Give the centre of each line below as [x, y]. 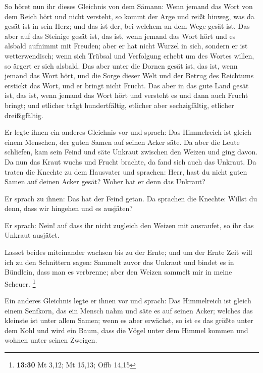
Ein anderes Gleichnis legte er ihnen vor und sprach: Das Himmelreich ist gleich [128, 301]
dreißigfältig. [24, 115]
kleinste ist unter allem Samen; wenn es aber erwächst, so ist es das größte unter [129, 320]
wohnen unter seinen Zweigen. [51, 340]
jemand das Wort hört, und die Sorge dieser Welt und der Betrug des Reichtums [129, 75]
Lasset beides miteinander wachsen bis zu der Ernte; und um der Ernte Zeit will [128, 252]
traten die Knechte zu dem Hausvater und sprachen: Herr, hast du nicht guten [126, 171]
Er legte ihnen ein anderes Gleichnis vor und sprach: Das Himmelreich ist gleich [128, 132]
